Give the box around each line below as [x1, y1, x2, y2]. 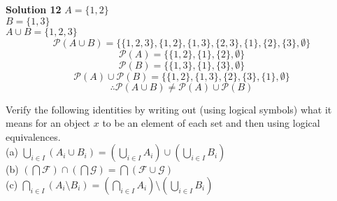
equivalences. [6, 129, 61, 144]
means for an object [6, 116, 91, 130]
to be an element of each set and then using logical [102, 116, 320, 130]
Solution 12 [6, 2, 62, 16]
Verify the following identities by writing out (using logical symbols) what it [6, 102, 332, 116]
